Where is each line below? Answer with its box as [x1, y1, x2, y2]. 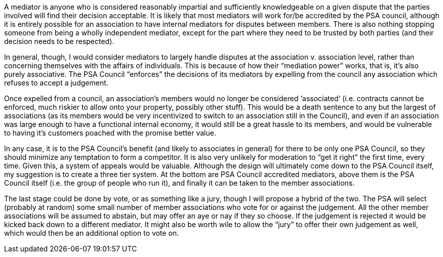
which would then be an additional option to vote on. [4, 229, 179, 237]
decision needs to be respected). [4, 37, 115, 46]
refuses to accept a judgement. [4, 78, 108, 87]
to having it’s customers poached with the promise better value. [4, 128, 216, 137]
